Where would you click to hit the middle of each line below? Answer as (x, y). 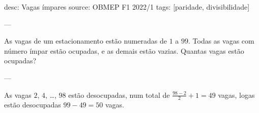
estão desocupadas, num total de (119, 95)
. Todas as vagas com (221, 41)
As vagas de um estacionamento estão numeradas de (86, 41)
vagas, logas (236, 95)
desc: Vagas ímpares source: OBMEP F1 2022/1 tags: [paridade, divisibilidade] (127, 7)
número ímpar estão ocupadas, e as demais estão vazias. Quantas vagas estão (124, 50)
